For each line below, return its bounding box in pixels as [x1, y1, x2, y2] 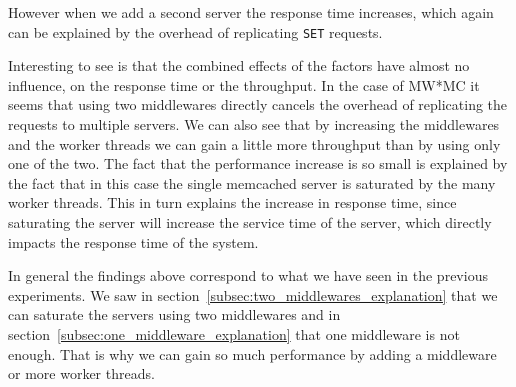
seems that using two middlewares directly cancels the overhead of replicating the [8, 94, 508, 115]
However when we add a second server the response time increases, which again [8, 2, 494, 22]
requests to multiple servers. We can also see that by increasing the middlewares [8, 114, 500, 135]
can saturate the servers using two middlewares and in [8, 304, 341, 325]
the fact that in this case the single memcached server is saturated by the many [8, 172, 496, 193]
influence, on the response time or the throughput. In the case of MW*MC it [8, 74, 480, 95]
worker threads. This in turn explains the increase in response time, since [8, 192, 457, 213]
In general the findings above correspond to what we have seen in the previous [8, 265, 488, 286]
